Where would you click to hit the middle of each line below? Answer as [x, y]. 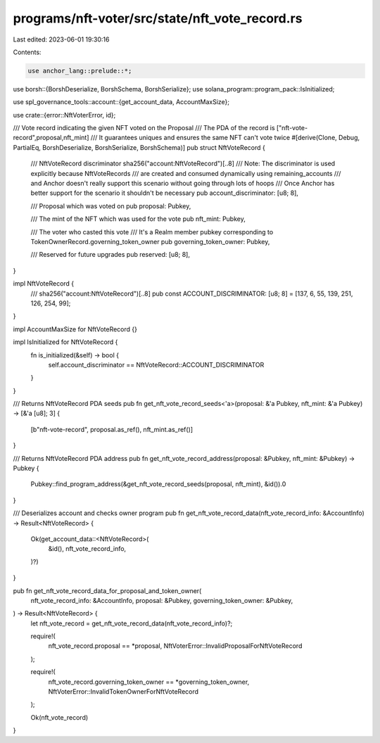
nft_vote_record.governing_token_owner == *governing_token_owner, [149, 682]
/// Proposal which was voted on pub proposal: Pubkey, [111, 206]
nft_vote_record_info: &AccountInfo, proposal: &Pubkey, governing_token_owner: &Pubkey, [162, 600]
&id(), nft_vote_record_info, [87, 549]
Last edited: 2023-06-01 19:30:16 [61, 39]
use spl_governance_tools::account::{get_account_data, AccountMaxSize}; [121, 102]
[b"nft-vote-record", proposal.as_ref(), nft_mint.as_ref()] [112, 429]
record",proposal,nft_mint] [51, 138]
